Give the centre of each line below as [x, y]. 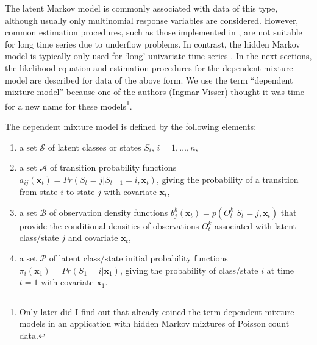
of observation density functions [109, 212]
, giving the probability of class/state [189, 270]
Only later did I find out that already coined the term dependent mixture [157, 311]
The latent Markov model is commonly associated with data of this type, [141, 8]
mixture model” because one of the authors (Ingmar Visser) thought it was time [155, 92]
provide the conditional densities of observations [109, 225]
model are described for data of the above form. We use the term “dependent [149, 80]
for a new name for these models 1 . [69, 105]
